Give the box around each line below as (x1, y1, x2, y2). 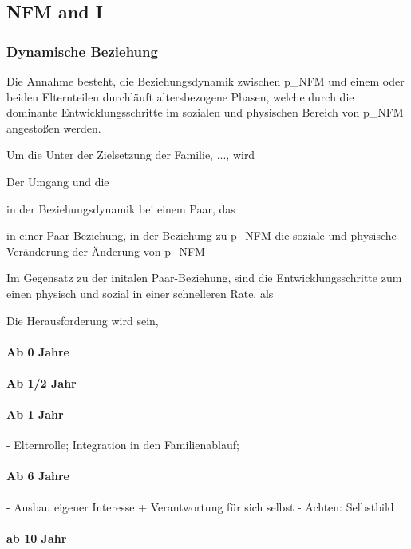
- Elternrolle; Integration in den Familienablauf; (6, 436, 239, 453)
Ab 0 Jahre (6, 343, 69, 360)
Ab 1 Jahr (6, 406, 64, 423)
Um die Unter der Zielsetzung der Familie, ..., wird (6, 146, 255, 163)
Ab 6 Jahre (6, 467, 69, 484)
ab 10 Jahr (6, 529, 67, 546)
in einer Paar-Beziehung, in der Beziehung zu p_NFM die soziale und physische (6, 227, 397, 244)
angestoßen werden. (6, 119, 101, 136)
